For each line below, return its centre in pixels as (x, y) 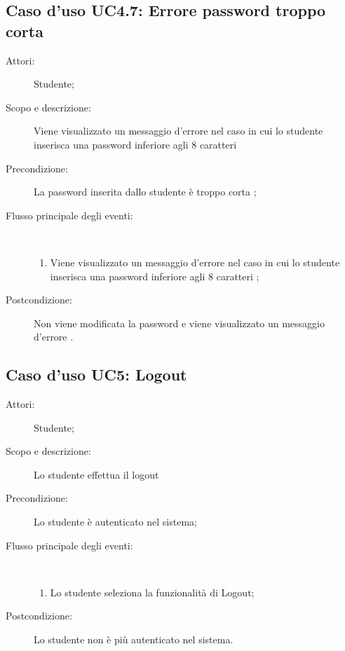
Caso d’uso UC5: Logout (96, 375)
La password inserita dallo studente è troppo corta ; (145, 192)
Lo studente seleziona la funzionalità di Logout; (152, 592)
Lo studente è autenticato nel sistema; (115, 522)
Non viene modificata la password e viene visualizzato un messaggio (179, 323)
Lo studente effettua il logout (96, 474)
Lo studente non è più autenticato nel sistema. (134, 639)
